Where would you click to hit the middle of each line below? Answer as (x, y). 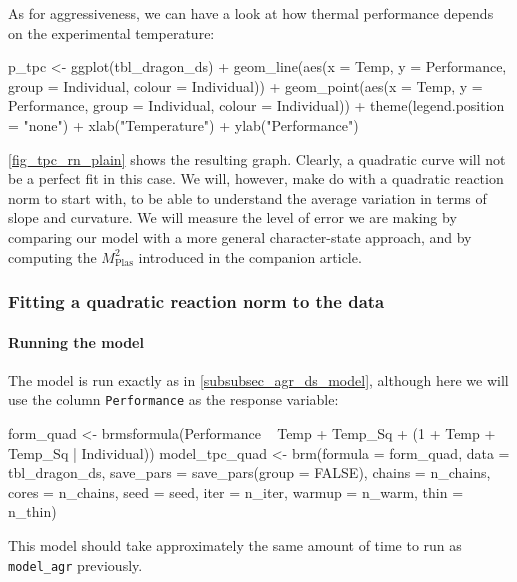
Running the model (76, 341)
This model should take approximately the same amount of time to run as (235, 544)
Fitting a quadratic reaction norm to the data (196, 301)
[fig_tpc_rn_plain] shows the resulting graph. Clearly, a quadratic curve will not (257, 158)
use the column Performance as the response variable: (173, 399)
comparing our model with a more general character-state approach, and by (240, 236)
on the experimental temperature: (111, 32)
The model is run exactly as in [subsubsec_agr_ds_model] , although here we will (258, 379)
